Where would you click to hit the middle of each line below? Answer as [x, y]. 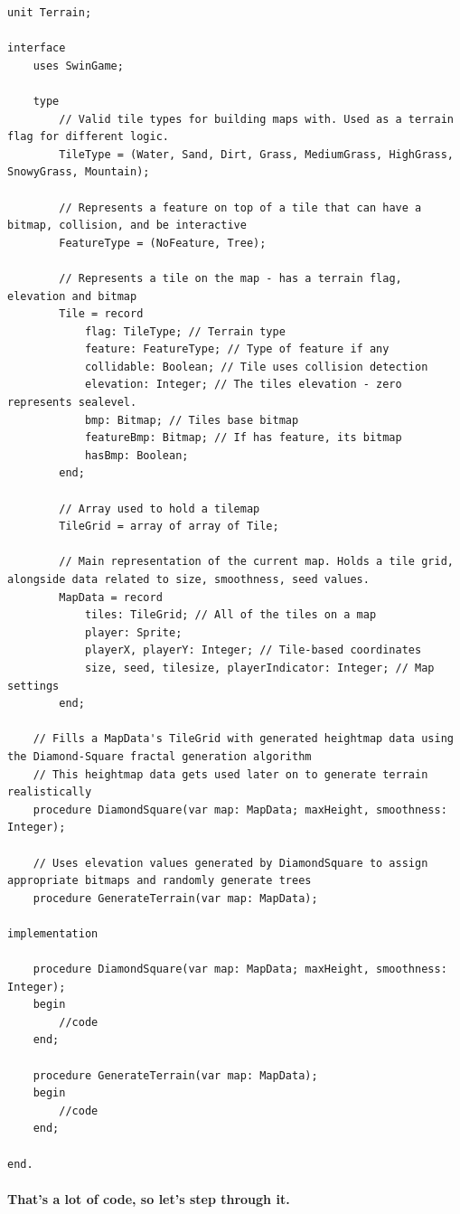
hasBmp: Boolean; [136, 455]
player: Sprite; [133, 632]
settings [33, 686]
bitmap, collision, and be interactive [127, 226]
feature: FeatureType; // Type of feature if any [237, 349]
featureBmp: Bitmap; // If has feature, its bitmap [243, 438]
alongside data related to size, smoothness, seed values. [188, 579]
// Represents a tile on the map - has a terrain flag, [230, 278]
